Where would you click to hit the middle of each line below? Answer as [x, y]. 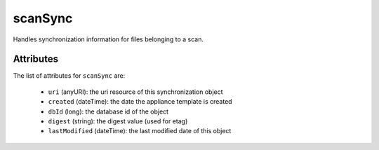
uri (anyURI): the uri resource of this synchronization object [136, 92]
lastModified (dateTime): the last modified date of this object [140, 131]
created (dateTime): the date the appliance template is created [140, 102]
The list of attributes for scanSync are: [69, 76]
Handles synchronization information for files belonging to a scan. [108, 39]
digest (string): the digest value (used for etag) [118, 121]
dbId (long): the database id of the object [108, 111]
